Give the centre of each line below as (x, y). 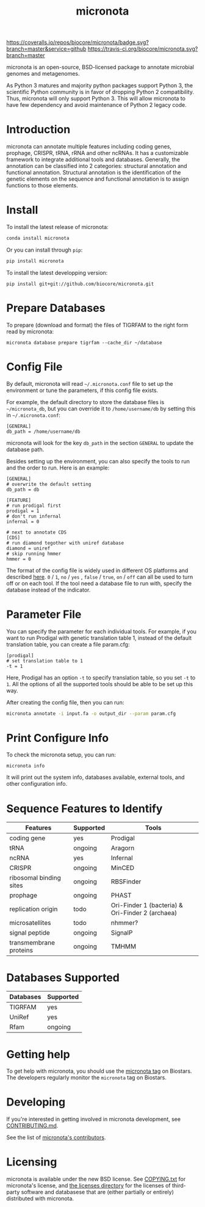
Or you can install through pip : (45, 250)
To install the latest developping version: (57, 272)
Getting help (38, 1054)
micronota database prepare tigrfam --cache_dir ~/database (85, 343)
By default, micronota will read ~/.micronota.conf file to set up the (90, 383)
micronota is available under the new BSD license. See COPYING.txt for (96, 1179)
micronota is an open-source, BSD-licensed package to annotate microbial (100, 67)
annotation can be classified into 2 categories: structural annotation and (97, 166)
